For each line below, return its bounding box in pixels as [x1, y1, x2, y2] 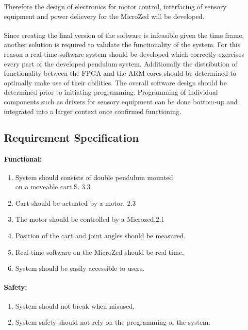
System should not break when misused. [15, 300, 135, 311]
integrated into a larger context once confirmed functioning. [4, 106, 182, 116]
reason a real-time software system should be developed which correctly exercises [4, 49, 244, 59]
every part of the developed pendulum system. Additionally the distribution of [4, 58, 237, 68]
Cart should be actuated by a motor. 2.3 [15, 198, 136, 208]
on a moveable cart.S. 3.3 [15, 181, 91, 192]
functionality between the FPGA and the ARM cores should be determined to [4, 68, 236, 78]
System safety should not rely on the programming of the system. [15, 317, 211, 327]
